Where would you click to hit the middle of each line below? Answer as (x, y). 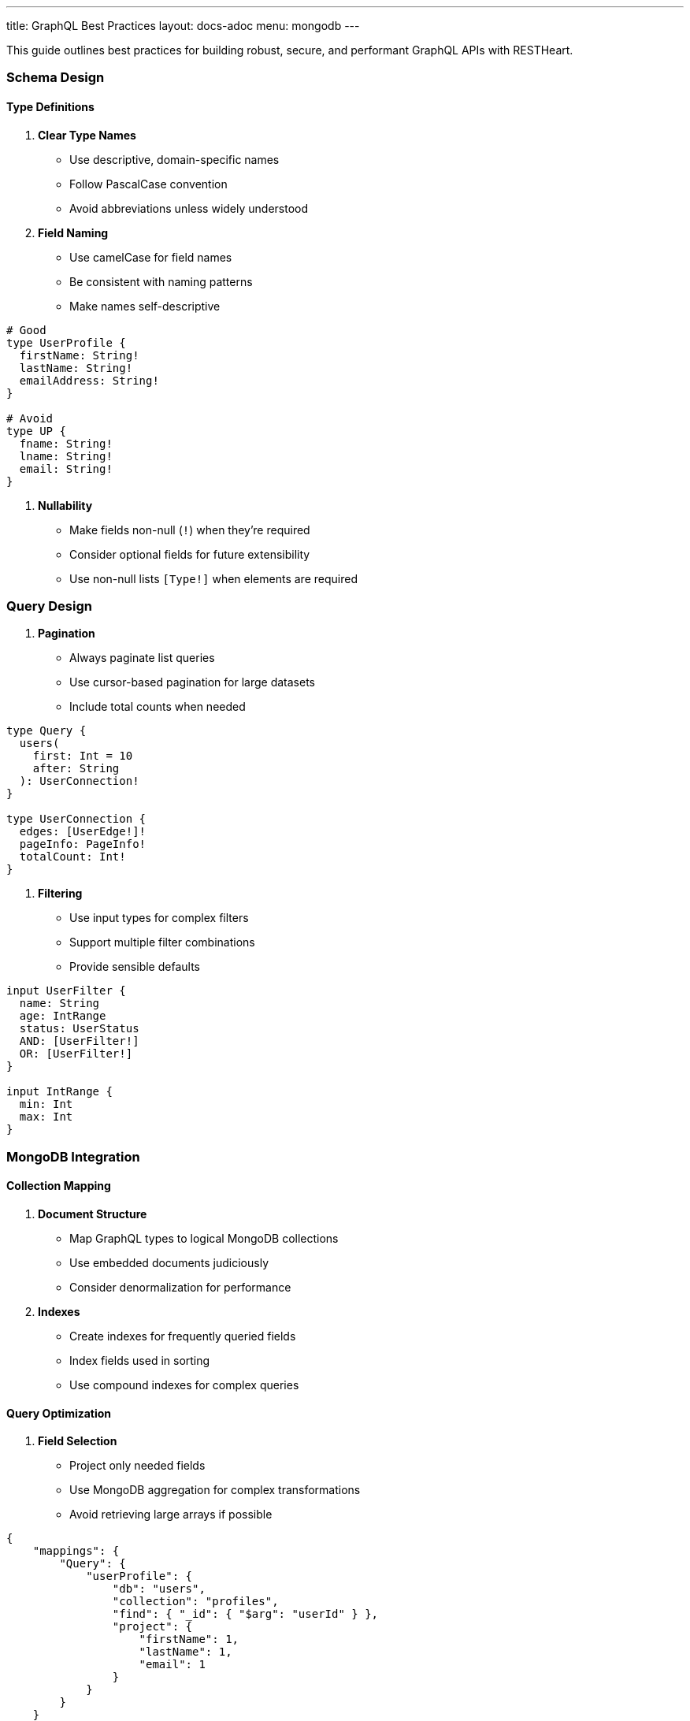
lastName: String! (76, 368)
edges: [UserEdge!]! (83, 832)
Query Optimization (59, 1413)
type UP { (36, 431)
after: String (76, 769)
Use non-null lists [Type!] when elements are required (213, 578)
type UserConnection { (76, 819)
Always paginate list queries (142, 658)
